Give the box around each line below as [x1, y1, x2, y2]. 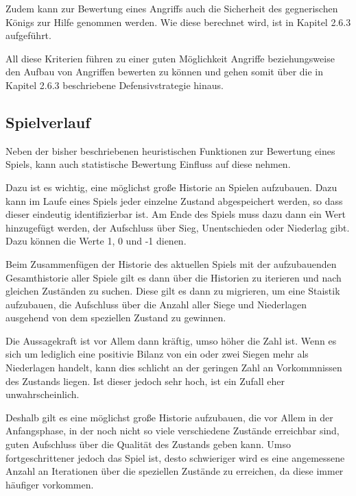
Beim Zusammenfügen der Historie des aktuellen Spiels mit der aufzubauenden [5, 256, 337, 271]
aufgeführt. [5, 28, 51, 42]
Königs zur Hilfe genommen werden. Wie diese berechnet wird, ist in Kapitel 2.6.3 [5, 14, 351, 29]
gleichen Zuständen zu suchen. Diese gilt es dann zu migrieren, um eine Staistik [5, 284, 340, 298]
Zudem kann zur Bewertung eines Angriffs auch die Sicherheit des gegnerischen [5, 1, 338, 15]
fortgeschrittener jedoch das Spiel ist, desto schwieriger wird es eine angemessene [5, 450, 345, 464]
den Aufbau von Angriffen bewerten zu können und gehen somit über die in [5, 64, 324, 79]
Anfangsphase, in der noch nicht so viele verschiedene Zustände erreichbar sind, [5, 423, 340, 438]
